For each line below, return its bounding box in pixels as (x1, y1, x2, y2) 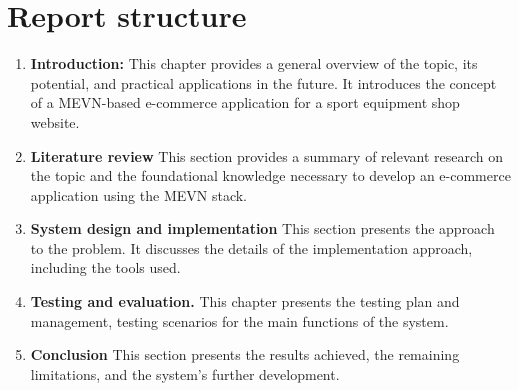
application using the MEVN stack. (30, 184, 247, 205)
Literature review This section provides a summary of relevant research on (30, 145, 503, 166)
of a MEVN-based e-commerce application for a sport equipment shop (30, 92, 460, 113)
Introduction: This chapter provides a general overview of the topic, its (30, 53, 478, 74)
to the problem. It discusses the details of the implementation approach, (30, 237, 473, 258)
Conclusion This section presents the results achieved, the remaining (30, 344, 460, 365)
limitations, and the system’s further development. (30, 363, 340, 384)
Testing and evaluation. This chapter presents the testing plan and (30, 291, 460, 312)
